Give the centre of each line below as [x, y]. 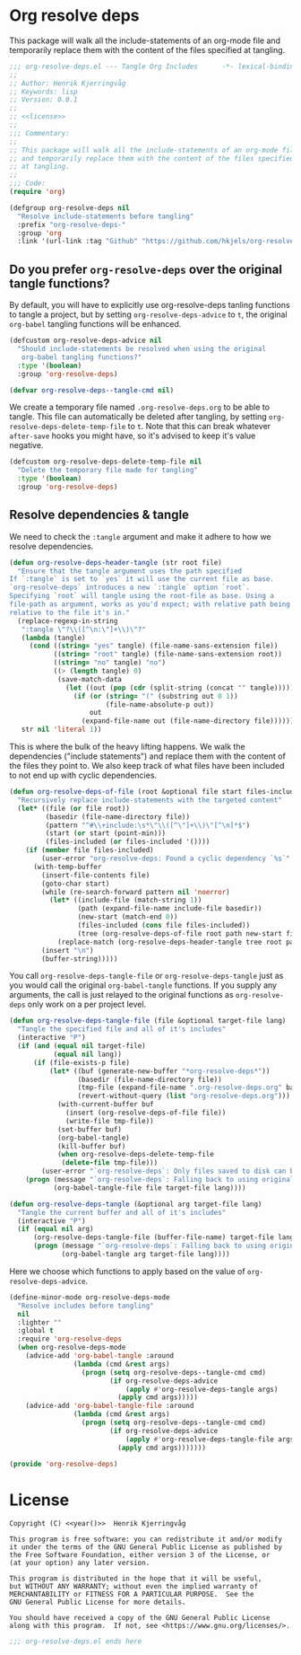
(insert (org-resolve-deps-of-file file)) [146, 1113]
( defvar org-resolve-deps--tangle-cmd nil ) [92, 390]
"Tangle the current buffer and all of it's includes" [122, 1212]
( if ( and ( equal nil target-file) [82, 1046]
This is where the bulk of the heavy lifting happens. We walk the [127, 747]
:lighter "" [40, 1322]
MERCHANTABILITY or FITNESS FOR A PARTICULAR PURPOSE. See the [132, 1595]
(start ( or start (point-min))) [106, 833]
